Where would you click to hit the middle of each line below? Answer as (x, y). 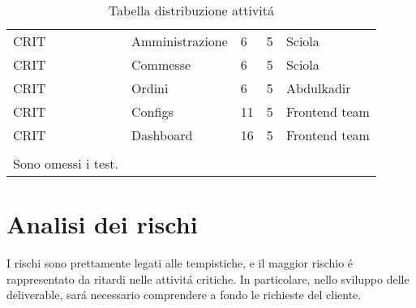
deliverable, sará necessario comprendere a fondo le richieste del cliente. (184, 295)
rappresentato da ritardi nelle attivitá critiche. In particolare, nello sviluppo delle (208, 278)
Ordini (150, 88)
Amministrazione (180, 41)
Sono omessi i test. (66, 163)
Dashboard (162, 135)
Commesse (161, 64)
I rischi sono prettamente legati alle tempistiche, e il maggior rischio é (180, 263)
